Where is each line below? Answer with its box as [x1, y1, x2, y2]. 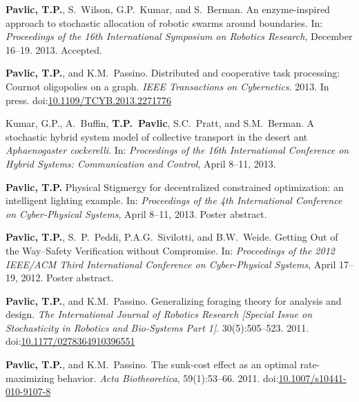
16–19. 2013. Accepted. [6, 42, 102, 57]
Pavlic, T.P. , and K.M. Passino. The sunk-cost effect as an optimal [6, 357, 297, 372]
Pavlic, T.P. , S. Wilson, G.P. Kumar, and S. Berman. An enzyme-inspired [6, 2, 330, 16]
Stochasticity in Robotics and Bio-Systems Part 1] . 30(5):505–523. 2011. [6, 320, 309, 334]
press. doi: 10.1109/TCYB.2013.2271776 [6, 92, 171, 107]
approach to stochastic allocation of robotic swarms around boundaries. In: [6, 15, 323, 30]
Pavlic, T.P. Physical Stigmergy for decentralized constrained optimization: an [6, 179, 344, 194]
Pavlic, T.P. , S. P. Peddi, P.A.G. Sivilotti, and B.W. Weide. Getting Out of [6, 230, 338, 244]
